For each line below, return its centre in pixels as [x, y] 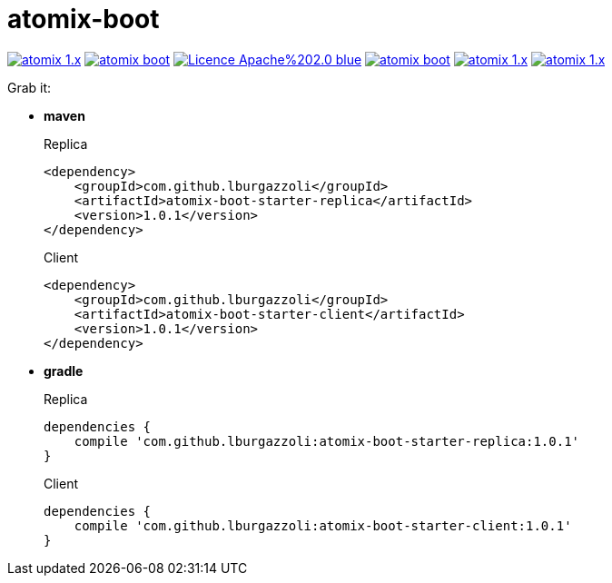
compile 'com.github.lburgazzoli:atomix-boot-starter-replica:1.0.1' [327, 441]
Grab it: [30, 87]
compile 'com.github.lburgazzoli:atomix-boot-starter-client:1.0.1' [323, 525]
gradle [64, 371]
